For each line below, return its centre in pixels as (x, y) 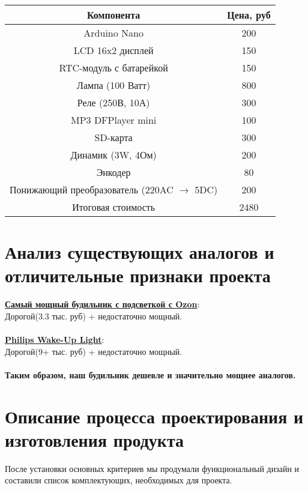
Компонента (114, 15)
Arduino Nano (113, 33)
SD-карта (113, 137)
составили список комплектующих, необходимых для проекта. (119, 480)
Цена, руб (249, 15)
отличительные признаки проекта (138, 275)
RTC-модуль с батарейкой (113, 68)
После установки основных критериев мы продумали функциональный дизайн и (152, 468)
